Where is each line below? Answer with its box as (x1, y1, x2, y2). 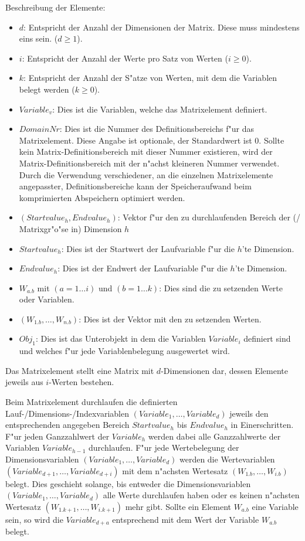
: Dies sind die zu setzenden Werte (159, 281, 283, 294)
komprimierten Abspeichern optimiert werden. (19, 191, 185, 203)
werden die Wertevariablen (179, 453, 275, 465)
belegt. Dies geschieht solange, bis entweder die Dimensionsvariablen (5, 477, 251, 489)
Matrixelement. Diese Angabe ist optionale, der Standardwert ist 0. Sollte (19, 134, 284, 146)
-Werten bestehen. (49, 376, 114, 388)
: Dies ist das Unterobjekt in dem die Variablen (35, 332, 206, 345)
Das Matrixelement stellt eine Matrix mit (5, 364, 154, 376)
